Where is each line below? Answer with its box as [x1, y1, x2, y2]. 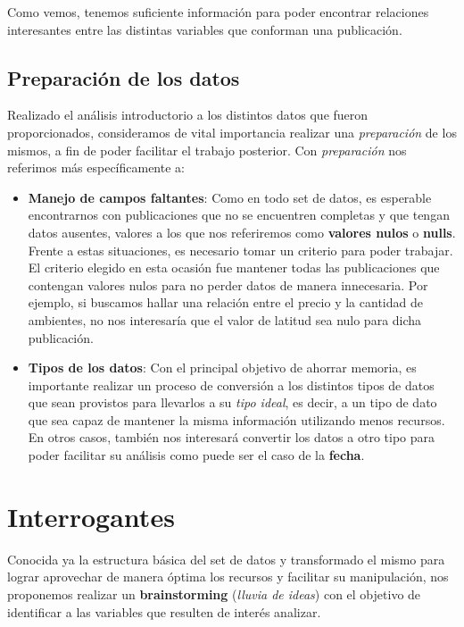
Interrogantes [7, 497, 175, 534]
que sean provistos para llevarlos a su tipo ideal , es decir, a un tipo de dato [28, 393, 437, 412]
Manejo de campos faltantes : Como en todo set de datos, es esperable [28, 188, 432, 206]
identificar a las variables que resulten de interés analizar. [7, 602, 321, 621]
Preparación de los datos [7, 63, 240, 91]
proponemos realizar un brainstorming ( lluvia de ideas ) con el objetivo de [7, 584, 421, 603]
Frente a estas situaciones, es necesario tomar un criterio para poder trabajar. [28, 240, 453, 259]
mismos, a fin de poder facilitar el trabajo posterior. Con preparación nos [7, 140, 407, 159]
